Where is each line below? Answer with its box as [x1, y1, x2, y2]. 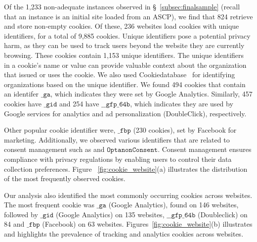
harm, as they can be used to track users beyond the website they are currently [4, 40, 245, 50]
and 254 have [59, 98, 99, 108]
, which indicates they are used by [130, 98, 233, 108]
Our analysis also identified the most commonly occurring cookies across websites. [4, 190, 253, 200]
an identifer [4, 89, 39, 99]
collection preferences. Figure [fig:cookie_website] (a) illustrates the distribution [4, 163, 248, 174]
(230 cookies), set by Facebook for [133, 125, 237, 135]
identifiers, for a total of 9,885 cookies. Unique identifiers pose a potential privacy [4, 30, 251, 41]
